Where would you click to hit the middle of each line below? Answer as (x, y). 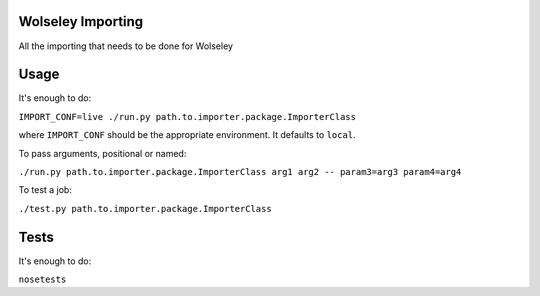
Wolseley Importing (81, 21)
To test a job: (45, 190)
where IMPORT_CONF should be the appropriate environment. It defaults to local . (187, 135)
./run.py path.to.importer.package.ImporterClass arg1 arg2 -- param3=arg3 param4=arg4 (240, 171)
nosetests (42, 279)
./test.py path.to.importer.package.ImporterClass (145, 208)
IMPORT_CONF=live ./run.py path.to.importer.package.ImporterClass (187, 116)
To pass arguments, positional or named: (102, 153)
